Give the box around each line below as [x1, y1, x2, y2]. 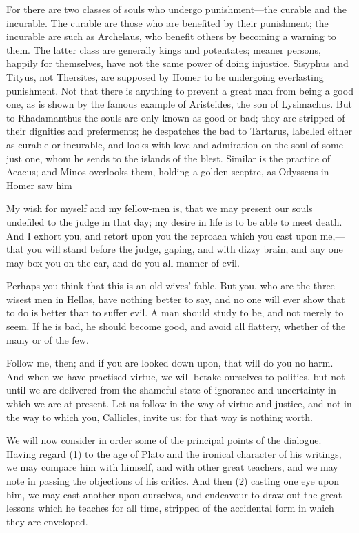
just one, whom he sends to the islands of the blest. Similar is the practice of [6, 151, 330, 165]
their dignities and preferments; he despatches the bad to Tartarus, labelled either [6, 124, 352, 138]
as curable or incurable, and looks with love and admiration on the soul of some [6, 137, 343, 151]
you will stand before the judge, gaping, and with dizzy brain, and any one [27, 242, 343, 256]
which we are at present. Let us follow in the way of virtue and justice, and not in [6, 396, 352, 411]
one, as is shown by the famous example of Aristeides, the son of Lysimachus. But [6, 97, 352, 111]
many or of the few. [6, 332, 89, 347]
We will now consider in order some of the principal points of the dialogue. [6, 433, 322, 447]
